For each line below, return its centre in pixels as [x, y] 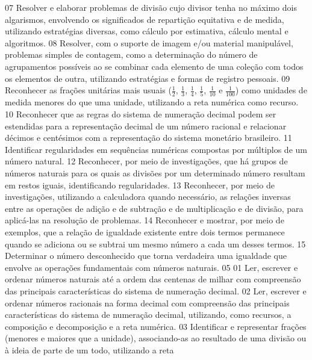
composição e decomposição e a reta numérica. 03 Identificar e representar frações [156, 326]
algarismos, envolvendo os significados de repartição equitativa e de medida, [145, 19]
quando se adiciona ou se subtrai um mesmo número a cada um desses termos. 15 [155, 244]
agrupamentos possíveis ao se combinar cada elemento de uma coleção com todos [154, 66]
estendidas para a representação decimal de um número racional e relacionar [146, 126]
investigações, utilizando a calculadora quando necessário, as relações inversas [148, 197]
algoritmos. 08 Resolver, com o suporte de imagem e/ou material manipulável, [149, 42]
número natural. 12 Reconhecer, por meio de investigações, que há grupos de [146, 161]
